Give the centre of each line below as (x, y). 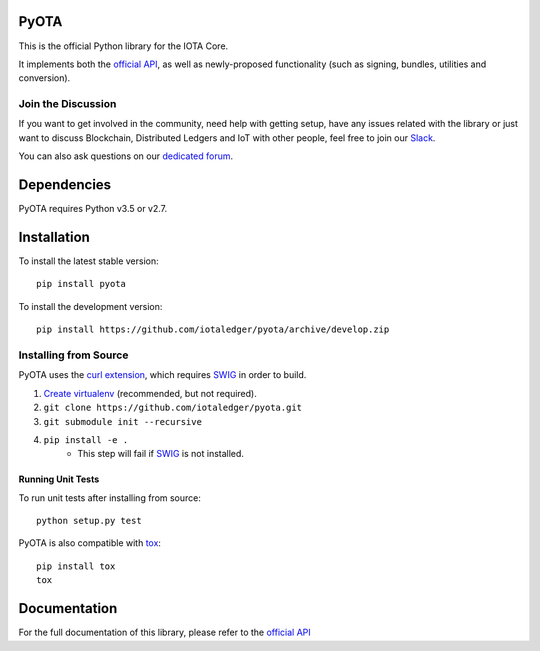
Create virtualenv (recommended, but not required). (150, 393)
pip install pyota (81, 284)
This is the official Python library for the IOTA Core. (123, 46)
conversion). (44, 78)
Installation (54, 236)
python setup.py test (89, 521)
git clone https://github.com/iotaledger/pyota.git (173, 408)
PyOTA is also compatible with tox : (90, 543)
